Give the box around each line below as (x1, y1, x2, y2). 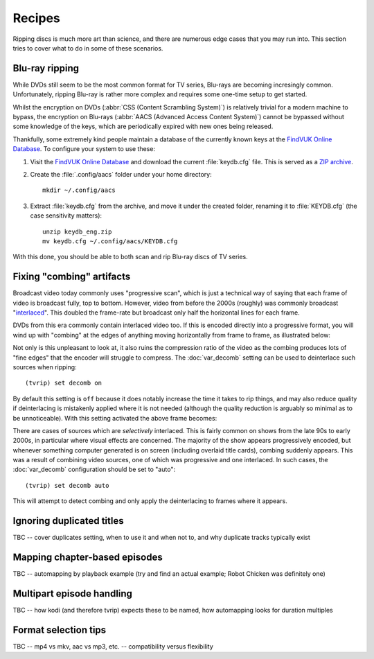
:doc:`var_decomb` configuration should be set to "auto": (12, 465, 176, 474)
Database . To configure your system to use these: (12, 145, 156, 153)
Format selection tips (12, 624, 107, 635)
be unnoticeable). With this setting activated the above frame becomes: (12, 414, 217, 422)
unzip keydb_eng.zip (42, 227, 112, 236)
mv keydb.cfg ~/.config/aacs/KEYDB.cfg (42, 237, 178, 245)
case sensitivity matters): (30, 211, 103, 220)
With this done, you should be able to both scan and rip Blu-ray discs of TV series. (12, 253, 249, 261)
